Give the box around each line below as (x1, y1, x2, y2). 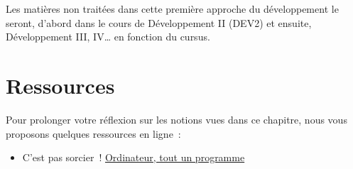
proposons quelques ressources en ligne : (6, 126, 181, 141)
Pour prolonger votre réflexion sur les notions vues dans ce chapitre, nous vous (6, 111, 347, 126)
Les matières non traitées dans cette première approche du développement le (6, 1, 339, 16)
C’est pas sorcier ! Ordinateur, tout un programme (22, 150, 245, 165)
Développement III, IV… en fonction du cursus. (6, 29, 210, 44)
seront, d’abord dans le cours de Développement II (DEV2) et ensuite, (6, 15, 312, 30)
